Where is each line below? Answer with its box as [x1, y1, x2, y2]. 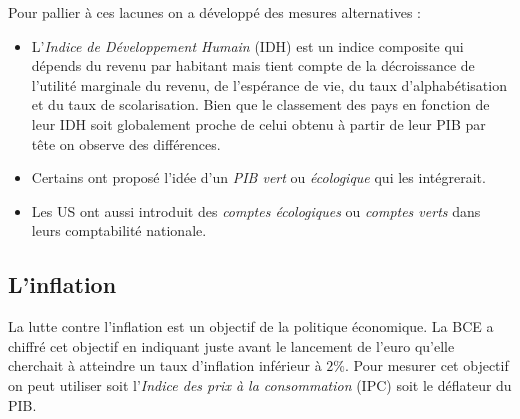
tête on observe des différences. [31, 133, 221, 154]
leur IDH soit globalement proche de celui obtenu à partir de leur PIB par [31, 113, 486, 134]
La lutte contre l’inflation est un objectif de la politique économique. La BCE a [8, 316, 494, 337]
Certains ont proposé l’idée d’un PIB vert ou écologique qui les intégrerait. [31, 167, 486, 188]
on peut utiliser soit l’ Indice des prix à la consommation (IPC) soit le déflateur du [8, 374, 512, 395]
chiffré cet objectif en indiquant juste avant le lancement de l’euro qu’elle [8, 335, 455, 356]
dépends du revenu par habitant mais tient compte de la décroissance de [31, 55, 475, 76]
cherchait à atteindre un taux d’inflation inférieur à [8, 355, 322, 376]
